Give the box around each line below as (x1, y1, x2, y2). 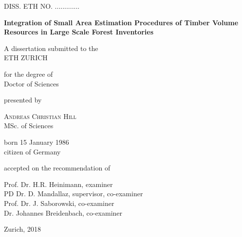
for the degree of (4, 68, 53, 79)
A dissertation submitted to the (4, 43, 98, 53)
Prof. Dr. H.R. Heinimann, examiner (4, 179, 113, 189)
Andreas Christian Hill (4, 111, 76, 121)
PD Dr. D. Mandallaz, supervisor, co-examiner (4, 188, 143, 199)
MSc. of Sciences (4, 120, 54, 131)
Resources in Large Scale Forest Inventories (4, 27, 154, 37)
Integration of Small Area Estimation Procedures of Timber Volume (4, 17, 239, 27)
